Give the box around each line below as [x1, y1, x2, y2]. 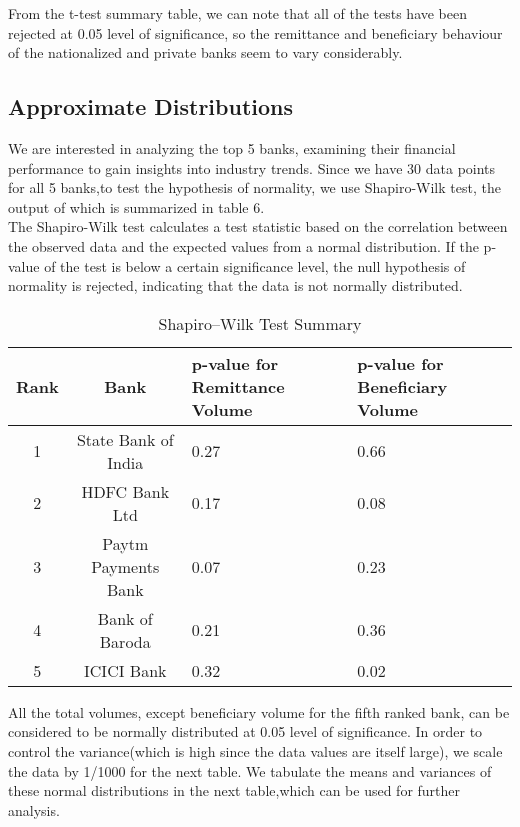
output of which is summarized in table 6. [8, 196, 265, 217]
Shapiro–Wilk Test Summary [158, 311, 362, 335]
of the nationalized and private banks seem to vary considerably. [8, 42, 403, 63]
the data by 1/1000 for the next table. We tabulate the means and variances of [8, 760, 492, 781]
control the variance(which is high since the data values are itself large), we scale [8, 740, 503, 761]
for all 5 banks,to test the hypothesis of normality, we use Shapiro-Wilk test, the [8, 177, 501, 198]
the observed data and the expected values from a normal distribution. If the [8, 235, 479, 256]
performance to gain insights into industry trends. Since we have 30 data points [8, 157, 496, 178]
